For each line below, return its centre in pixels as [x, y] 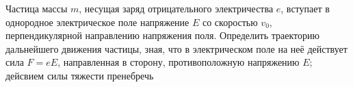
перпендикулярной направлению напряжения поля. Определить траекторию [162, 35]
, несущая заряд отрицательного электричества [176, 8]
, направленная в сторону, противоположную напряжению [179, 62]
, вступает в [305, 8]
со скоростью [230, 22]
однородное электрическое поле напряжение [97, 22]
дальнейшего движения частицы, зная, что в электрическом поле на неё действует [176, 48]
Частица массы [37, 8]
